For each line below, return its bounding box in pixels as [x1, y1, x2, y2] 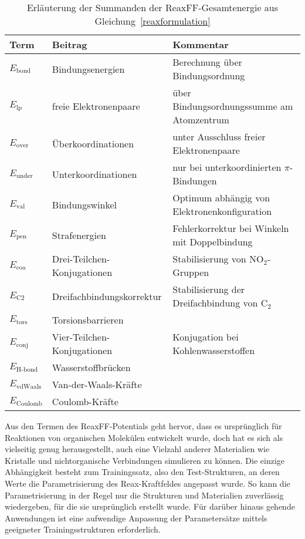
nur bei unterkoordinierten [172, 160, 282, 174]
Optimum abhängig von [172, 191, 270, 204]
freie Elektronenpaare [52, 99, 140, 113]
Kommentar [172, 38, 229, 51]
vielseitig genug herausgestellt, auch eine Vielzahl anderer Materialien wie [5, 443, 270, 455]
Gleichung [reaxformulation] [94, 14, 211, 28]
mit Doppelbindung [172, 235, 253, 248]
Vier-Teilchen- [52, 330, 110, 343]
